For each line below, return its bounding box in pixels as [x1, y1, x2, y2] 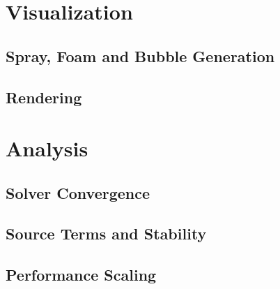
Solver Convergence [6, 181, 150, 203]
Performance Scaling [6, 264, 157, 286]
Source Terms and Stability [6, 223, 207, 244]
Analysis [6, 134, 88, 163]
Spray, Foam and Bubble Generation [6, 45, 275, 66]
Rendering [6, 86, 82, 108]
